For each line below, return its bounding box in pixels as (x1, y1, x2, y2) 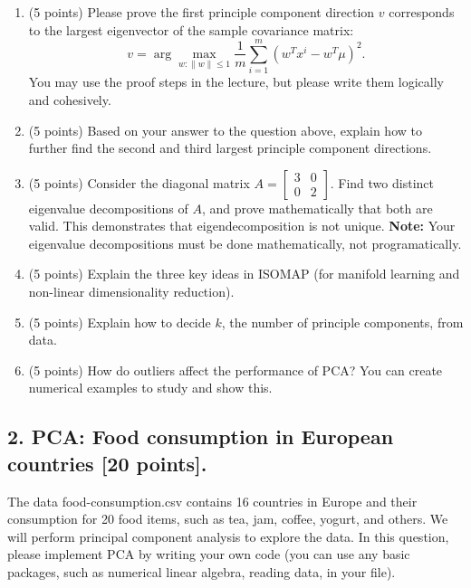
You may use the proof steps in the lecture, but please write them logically (28, 72, 444, 91)
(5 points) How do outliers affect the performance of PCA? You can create (28, 360, 443, 379)
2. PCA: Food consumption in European (7, 422, 394, 450)
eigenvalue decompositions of (28, 198, 188, 217)
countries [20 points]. (7, 449, 207, 477)
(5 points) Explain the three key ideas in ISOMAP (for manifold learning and (28, 264, 460, 283)
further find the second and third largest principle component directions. (28, 138, 432, 157)
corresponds (389, 3, 455, 21)
